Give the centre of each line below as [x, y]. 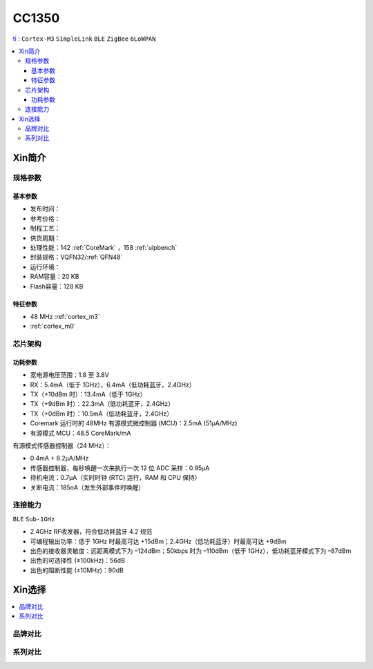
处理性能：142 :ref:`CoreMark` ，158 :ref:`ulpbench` [104, 247]
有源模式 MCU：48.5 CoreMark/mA [80, 433]
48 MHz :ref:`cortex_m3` [65, 316]
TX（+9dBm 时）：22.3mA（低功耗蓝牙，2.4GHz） [102, 404]
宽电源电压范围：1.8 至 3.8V [70, 375]
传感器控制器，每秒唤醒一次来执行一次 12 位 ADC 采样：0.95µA [120, 468]
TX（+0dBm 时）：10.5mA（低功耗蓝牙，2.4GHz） [102, 414]
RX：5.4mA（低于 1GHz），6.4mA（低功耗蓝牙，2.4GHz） [113, 385]
